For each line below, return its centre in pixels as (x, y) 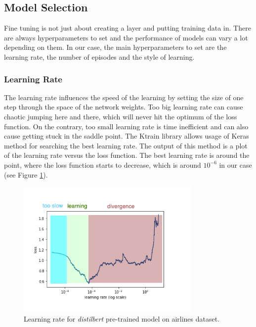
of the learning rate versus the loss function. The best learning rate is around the (127, 155)
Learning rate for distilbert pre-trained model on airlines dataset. (122, 319)
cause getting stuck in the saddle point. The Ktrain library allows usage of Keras (127, 136)
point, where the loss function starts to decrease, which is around (103, 164)
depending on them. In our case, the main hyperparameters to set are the (115, 47)
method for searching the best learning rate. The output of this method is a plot (126, 145)
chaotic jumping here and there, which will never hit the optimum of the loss (121, 116)
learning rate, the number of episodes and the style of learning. (99, 56)
